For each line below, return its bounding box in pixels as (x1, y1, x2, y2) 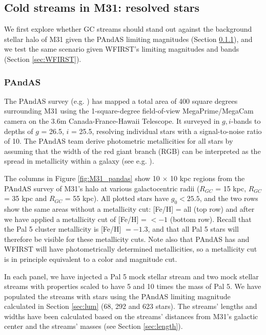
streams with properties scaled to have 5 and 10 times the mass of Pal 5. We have (4, 281, 261, 292)
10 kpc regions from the (170, 172, 245, 183)
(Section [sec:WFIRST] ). (4, 53, 81, 64)
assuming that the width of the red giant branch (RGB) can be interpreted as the (4, 145, 261, 156)
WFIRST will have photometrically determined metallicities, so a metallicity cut (4, 243, 257, 254)
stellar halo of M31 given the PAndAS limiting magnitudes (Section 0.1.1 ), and (4, 33, 253, 44)
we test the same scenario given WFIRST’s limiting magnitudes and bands (4, 43, 239, 54)
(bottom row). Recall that (170, 213, 252, 224)
